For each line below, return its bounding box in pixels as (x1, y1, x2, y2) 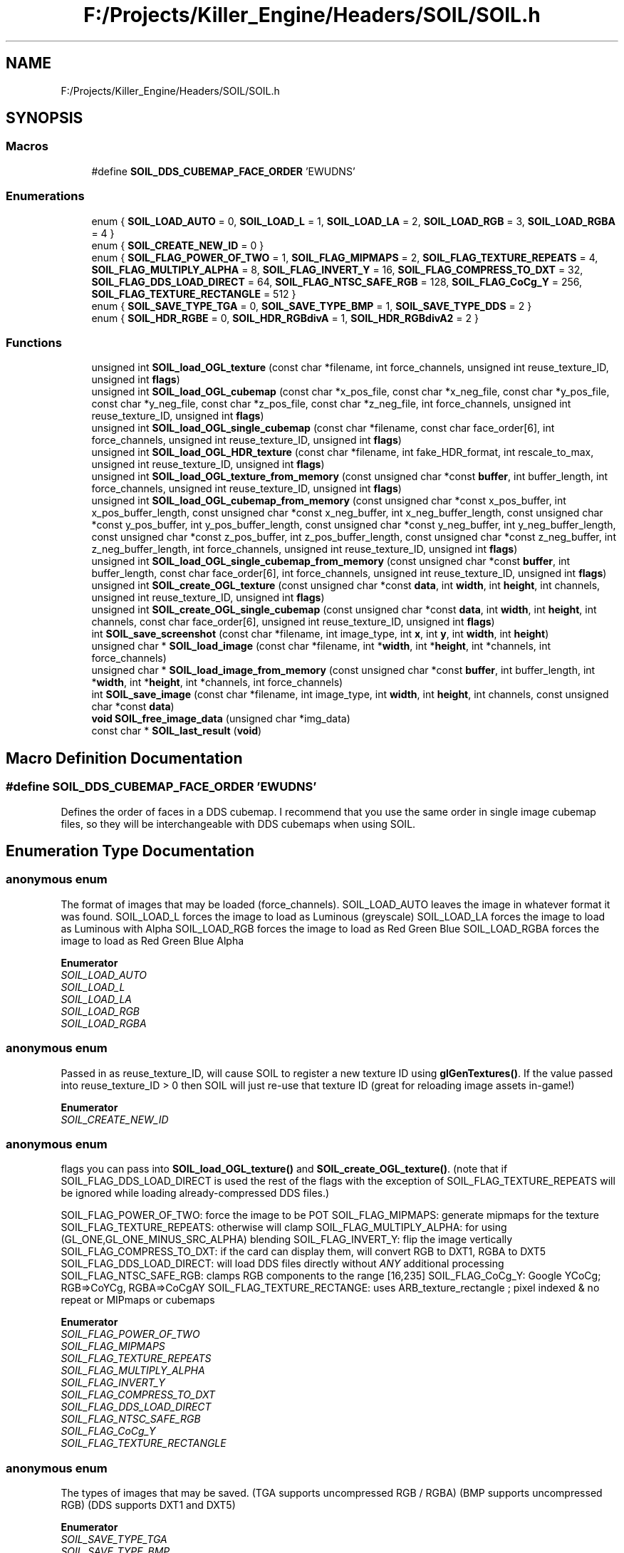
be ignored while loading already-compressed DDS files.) (61, 1187, 330, 1200)
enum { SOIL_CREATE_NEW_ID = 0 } (91, 239, 264, 251)
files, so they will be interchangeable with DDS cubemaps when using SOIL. (61, 817, 416, 830)
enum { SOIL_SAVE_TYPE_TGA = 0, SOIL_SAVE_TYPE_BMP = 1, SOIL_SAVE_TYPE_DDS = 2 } (91, 299, 532, 312)
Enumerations (6, 189, 85, 204)
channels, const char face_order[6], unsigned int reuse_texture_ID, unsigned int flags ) (91, 616, 495, 628)
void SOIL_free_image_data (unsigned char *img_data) (91, 712, 350, 725)
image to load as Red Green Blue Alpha (61, 934, 244, 947)
